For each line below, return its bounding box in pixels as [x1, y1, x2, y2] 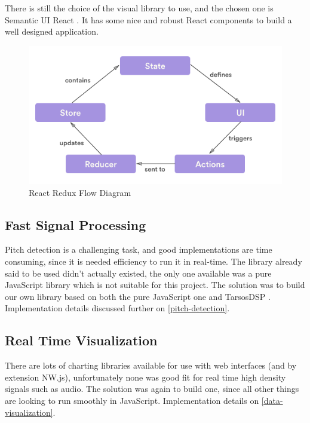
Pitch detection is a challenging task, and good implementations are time [5, 243, 272, 256]
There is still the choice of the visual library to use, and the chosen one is [5, 2, 274, 14]
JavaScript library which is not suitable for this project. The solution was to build [5, 278, 305, 291]
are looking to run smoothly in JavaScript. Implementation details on [5, 394, 259, 406]
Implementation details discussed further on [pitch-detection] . [5, 302, 230, 314]
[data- [261, 394, 283, 406]
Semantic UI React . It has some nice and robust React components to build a [5, 13, 292, 26]
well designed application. [5, 25, 99, 38]
